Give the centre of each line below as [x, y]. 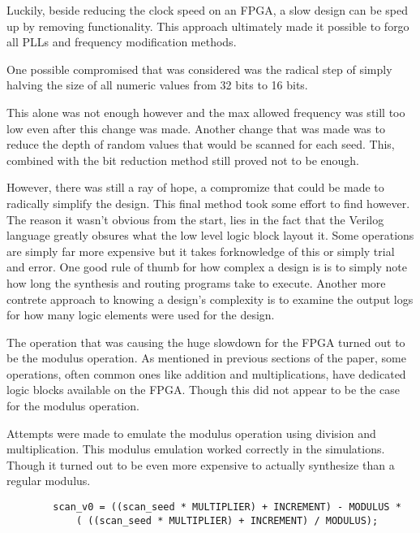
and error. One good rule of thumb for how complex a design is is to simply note [207, 267]
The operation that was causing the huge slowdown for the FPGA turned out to [206, 342]
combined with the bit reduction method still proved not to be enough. [183, 160]
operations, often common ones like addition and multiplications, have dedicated [206, 373]
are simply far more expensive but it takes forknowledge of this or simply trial [201, 251]
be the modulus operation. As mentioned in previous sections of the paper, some [206, 358]
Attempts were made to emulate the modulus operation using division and [191, 433]
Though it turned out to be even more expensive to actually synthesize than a [201, 464]
